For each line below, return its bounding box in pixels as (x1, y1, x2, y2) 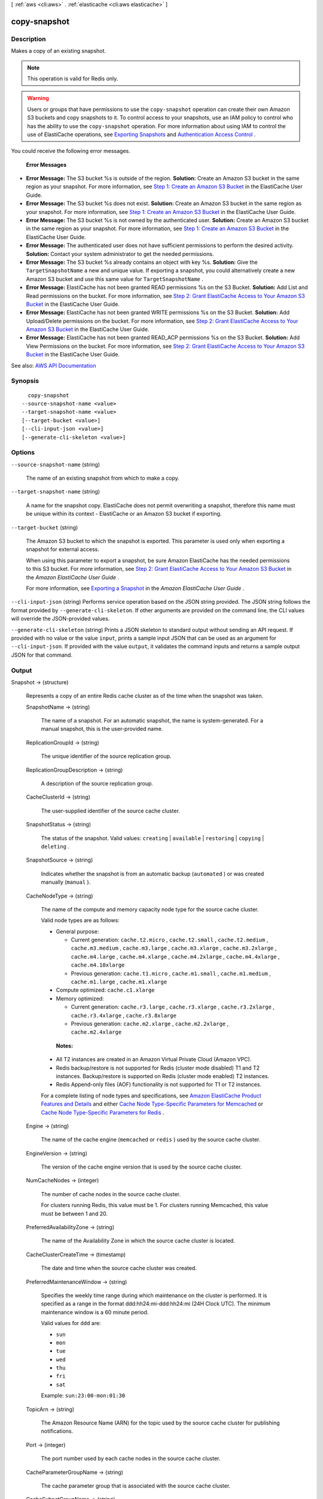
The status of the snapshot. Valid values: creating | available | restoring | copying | (41, 834, 264, 842)
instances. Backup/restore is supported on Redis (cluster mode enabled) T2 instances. (56, 1072, 270, 1079)
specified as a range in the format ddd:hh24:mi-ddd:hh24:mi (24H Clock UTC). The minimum (41, 1300, 271, 1307)
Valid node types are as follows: (41, 917, 120, 924)
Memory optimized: (56, 995, 104, 1002)
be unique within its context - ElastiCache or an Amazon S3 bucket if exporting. (26, 510, 222, 517)
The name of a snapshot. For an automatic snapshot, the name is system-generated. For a (41, 717, 263, 724)
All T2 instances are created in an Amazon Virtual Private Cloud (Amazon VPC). (56, 1056, 252, 1063)
